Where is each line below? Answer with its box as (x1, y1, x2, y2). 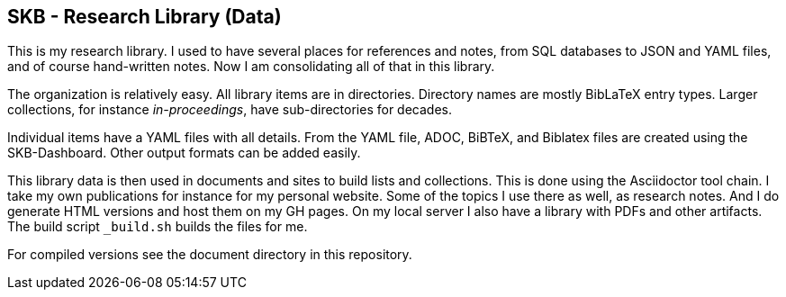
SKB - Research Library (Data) (7, 5, 282, 28)
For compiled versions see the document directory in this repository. (7, 247, 412, 263)
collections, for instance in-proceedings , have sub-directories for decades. (7, 102, 452, 118)
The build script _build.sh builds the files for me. (7, 219, 308, 235)
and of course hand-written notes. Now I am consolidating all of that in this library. (7, 58, 495, 75)
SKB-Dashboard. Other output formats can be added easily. (7, 145, 361, 161)
